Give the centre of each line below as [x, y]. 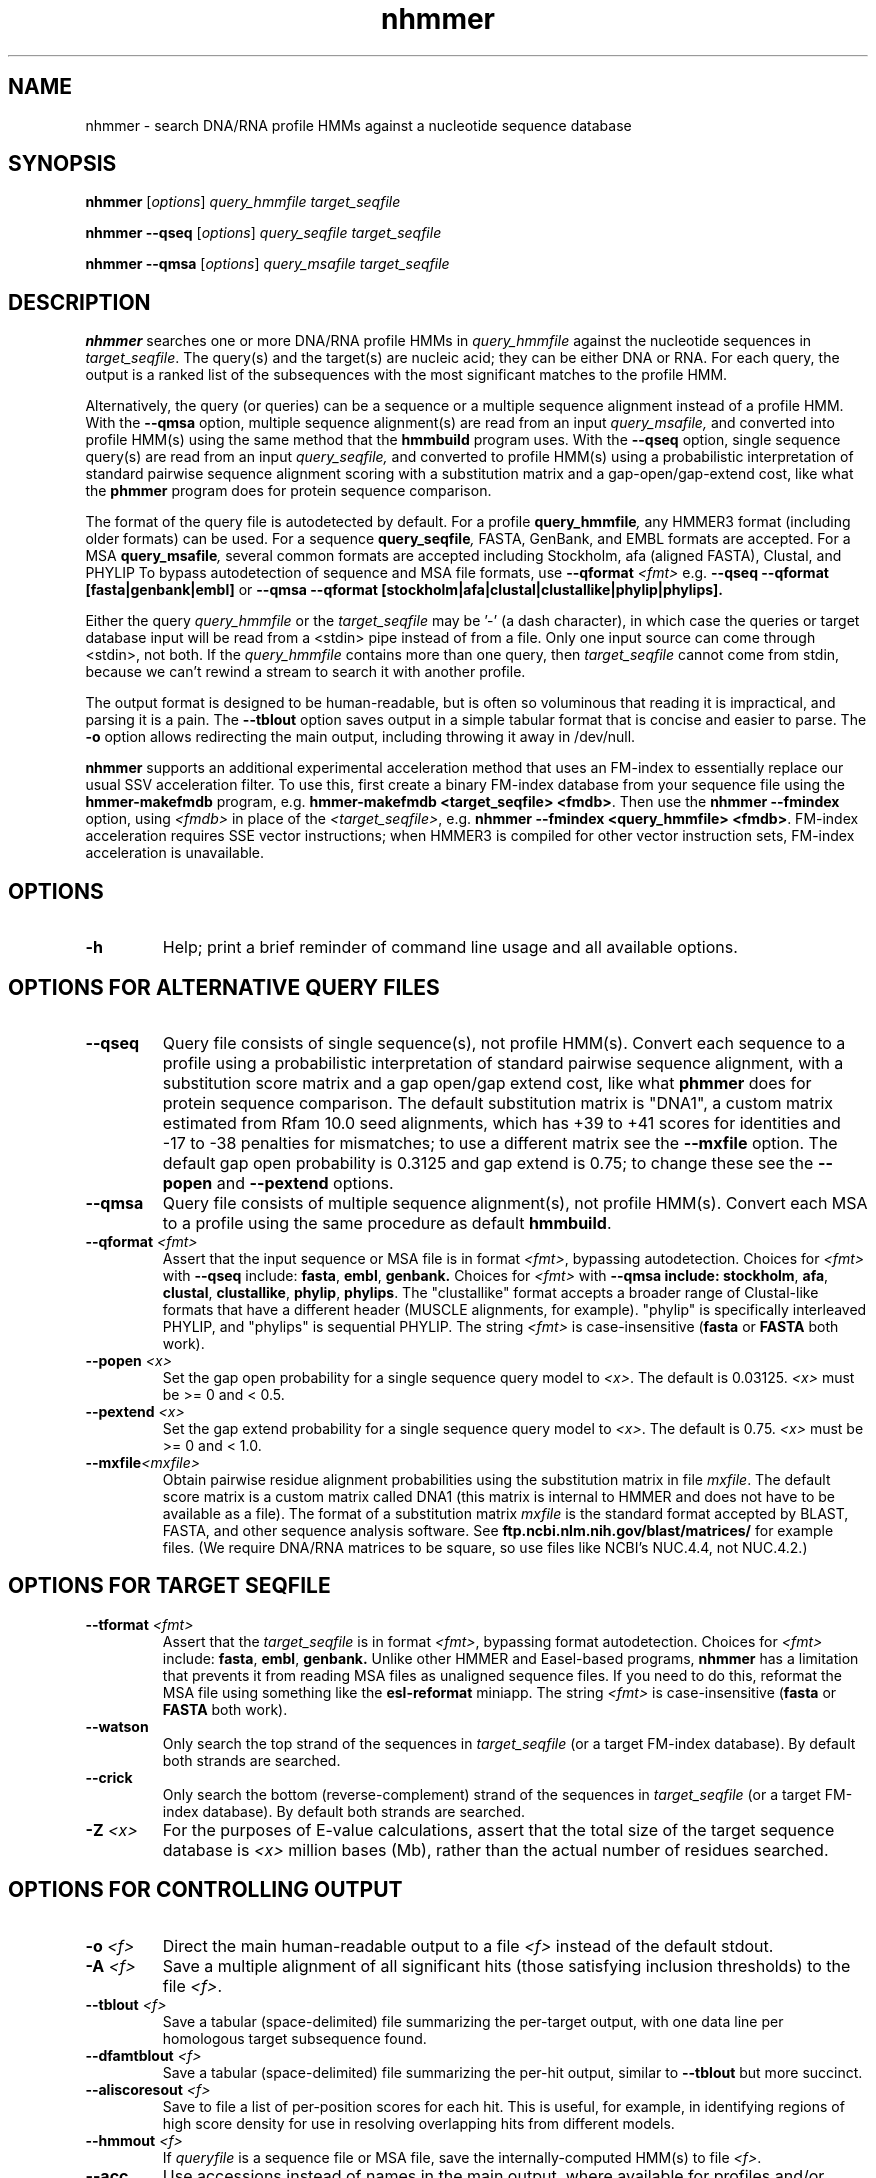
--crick [109, 1777]
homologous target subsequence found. [294, 2038]
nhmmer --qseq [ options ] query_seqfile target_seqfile [263, 233]
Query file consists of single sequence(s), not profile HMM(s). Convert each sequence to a [504, 1042]
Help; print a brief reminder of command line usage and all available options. [450, 947]
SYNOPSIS [62, 164]
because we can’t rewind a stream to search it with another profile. [305, 672]
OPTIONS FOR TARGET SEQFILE [169, 1586]
